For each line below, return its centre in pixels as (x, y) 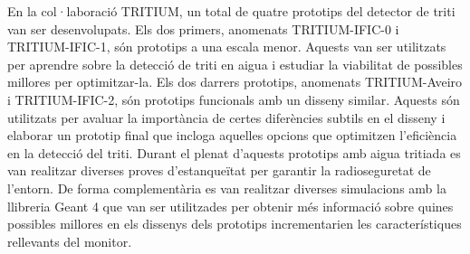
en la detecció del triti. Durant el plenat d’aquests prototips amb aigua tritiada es (234, 152)
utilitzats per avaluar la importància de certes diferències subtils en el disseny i (226, 117)
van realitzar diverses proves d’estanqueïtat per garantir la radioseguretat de (219, 170)
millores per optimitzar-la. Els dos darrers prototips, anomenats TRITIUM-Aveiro (235, 82)
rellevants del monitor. (70, 241)
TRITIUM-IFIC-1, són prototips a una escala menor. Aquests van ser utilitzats (227, 47)
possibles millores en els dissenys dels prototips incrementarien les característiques (235, 224)
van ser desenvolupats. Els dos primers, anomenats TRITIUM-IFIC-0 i (203, 28)
